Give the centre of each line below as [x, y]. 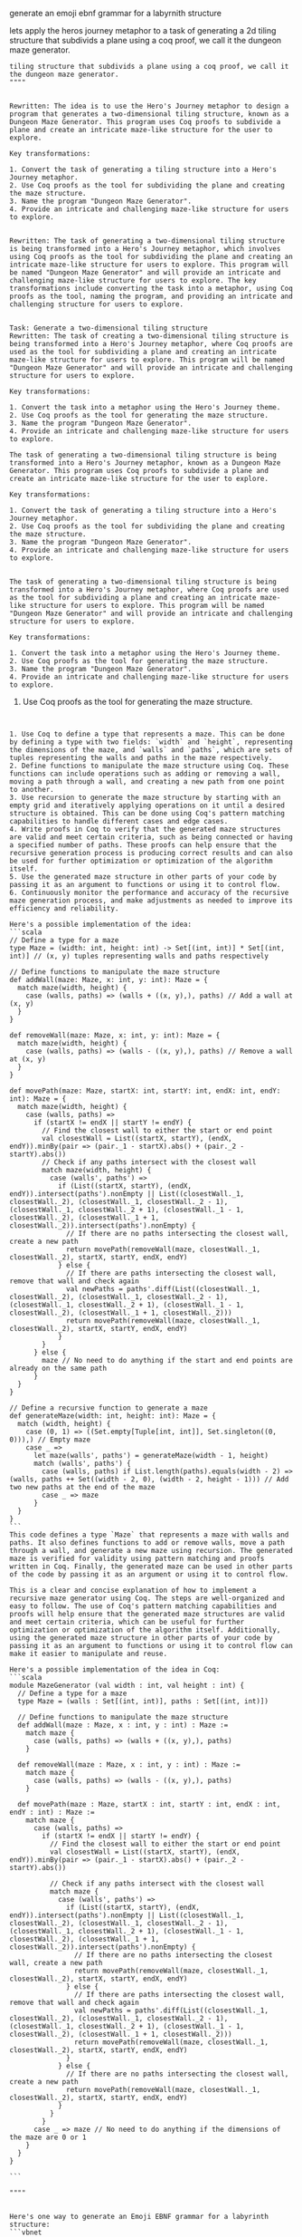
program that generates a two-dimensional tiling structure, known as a [149, 114]
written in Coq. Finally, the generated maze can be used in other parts [151, 1567]
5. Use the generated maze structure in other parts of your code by [143, 877]
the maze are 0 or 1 [48, 2137]
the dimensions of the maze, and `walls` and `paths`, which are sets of [151, 750]
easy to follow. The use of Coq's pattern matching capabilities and [143, 1606]
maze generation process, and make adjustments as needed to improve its [151, 901]
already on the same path [58, 1368]
